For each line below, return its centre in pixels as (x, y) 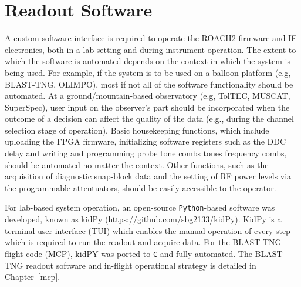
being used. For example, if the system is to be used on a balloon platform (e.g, (148, 72)
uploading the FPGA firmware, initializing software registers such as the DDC (146, 141)
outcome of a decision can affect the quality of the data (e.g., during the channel (149, 119)
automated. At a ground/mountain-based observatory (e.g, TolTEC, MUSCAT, (148, 96)
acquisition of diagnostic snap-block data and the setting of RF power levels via (148, 176)
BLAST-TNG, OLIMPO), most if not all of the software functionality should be (149, 84)
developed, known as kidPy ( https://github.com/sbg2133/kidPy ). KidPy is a (143, 219)
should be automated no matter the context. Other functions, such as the (137, 164)
